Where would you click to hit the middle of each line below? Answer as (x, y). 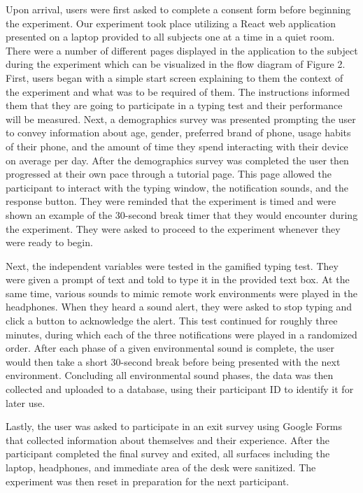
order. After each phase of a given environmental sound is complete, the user (170, 348)
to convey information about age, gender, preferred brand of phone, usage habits (178, 133)
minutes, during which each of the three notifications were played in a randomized (181, 334)
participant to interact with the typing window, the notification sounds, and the (177, 187)
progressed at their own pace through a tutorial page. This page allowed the (169, 174)
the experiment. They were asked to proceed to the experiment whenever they (173, 228)
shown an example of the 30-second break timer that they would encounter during (182, 214)
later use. (26, 402)
